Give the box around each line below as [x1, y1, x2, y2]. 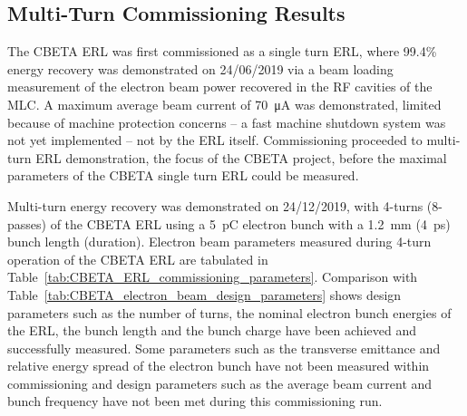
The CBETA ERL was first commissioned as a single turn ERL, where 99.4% [7, 42, 437, 61]
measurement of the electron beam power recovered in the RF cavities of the [7, 77, 433, 96]
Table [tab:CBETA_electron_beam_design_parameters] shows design [7, 285, 402, 304]
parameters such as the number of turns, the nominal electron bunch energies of [7, 303, 452, 322]
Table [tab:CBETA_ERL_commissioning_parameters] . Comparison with [7, 267, 418, 286]
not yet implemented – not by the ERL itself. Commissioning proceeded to [7, 131, 423, 150]
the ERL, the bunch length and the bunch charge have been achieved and [7, 321, 416, 340]
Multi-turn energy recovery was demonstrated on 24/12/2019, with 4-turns [7, 196, 423, 215]
